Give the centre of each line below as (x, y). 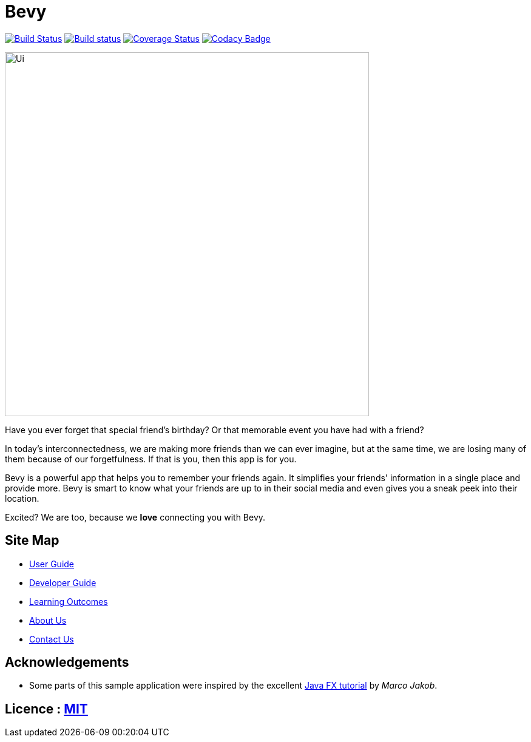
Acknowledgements (67, 663)
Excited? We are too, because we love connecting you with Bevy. (135, 517)
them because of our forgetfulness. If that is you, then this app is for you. (151, 459)
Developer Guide (63, 582)
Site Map (32, 541)
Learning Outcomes (69, 601)
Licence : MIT (46, 709)
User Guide (52, 564)
